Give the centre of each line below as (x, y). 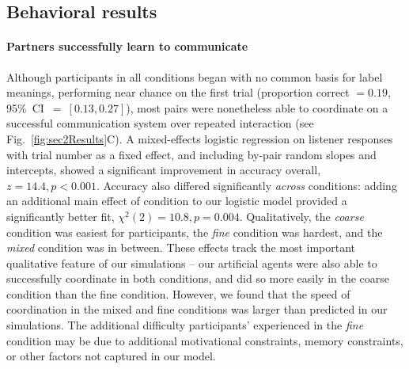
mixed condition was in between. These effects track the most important (181, 247)
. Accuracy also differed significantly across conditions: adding (246, 185)
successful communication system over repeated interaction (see (160, 123)
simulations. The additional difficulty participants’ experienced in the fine (185, 325)
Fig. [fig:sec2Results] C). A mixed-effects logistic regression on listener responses (200, 138)
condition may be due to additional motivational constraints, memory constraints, (205, 340)
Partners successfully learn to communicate (127, 46)
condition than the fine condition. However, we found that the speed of (178, 293)
